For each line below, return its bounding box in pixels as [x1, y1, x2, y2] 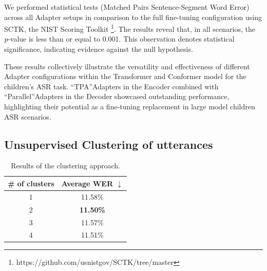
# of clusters [8, 178, 54, 188]
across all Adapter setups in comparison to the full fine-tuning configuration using [4, 11, 262, 22]
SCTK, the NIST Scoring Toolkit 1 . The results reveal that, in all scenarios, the [4, 22, 255, 34]
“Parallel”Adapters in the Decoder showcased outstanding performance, [4, 91, 230, 102]
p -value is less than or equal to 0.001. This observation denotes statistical [4, 33, 235, 44]
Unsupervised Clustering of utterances [4, 136, 213, 152]
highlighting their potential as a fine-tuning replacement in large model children [4, 101, 255, 111]
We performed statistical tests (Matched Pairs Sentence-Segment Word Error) [4, 2, 250, 12]
